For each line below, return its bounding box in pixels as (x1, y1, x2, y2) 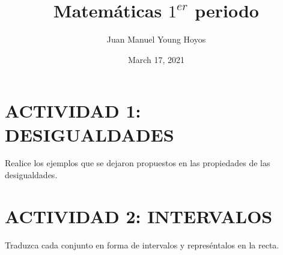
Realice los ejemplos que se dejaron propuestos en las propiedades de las (5, 157, 270, 169)
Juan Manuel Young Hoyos (106, 33, 206, 46)
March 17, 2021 (127, 53, 185, 65)
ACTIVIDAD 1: (5, 98, 141, 123)
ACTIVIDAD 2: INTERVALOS (5, 203, 273, 228)
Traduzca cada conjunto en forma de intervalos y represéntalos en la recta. (5, 238, 279, 251)
